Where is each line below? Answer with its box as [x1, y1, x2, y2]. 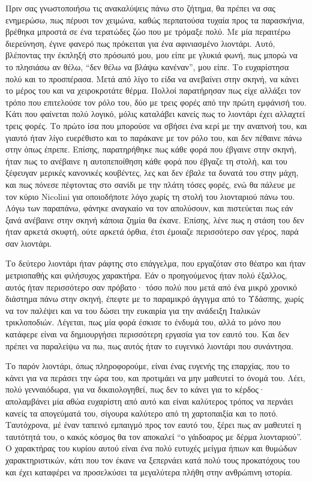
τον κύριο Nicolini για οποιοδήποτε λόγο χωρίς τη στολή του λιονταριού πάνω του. [5, 190, 295, 202]
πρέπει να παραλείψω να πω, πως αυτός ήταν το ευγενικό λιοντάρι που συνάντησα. [5, 339, 293, 352]
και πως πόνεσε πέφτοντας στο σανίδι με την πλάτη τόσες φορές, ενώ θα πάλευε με [5, 178, 296, 190]
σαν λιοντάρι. [5, 236, 52, 249]
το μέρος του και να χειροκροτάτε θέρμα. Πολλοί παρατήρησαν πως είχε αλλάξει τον [5, 84, 301, 97]
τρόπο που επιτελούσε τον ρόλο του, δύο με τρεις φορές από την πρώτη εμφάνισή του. [5, 95, 307, 108]
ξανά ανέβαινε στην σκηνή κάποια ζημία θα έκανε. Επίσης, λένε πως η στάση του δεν [5, 213, 304, 226]
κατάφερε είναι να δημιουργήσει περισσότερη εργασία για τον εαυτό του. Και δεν [5, 328, 289, 340]
